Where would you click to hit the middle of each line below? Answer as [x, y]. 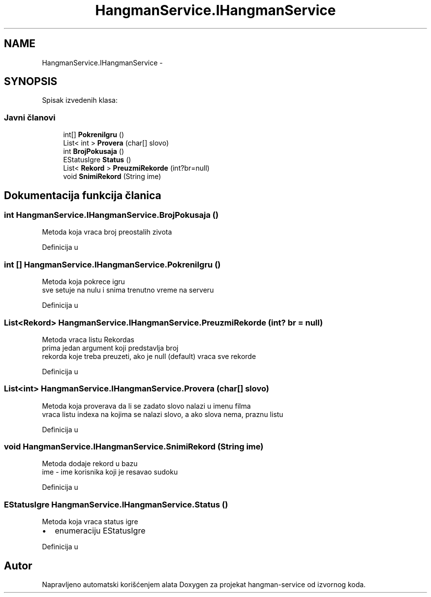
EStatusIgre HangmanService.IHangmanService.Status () [116, 504]
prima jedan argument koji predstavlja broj [110, 348]
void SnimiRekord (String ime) [112, 177]
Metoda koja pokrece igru [83, 282]
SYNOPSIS [31, 82]
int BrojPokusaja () [94, 151]
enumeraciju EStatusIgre [100, 531]
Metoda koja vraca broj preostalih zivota [107, 232]
